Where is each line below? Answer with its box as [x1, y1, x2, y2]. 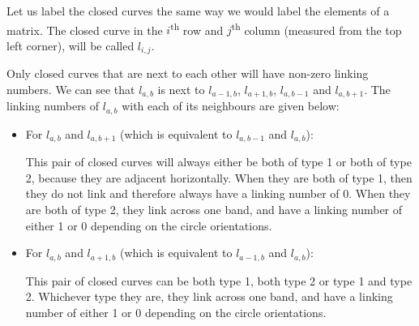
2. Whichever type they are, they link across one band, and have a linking [25, 288, 393, 305]
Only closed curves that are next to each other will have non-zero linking [6, 65, 369, 82]
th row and [170, 19, 224, 38]
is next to [157, 80, 205, 97]
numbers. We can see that [6, 80, 135, 97]
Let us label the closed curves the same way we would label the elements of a [6, 2, 390, 19]
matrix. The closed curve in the [6, 21, 163, 38]
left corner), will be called [6, 36, 135, 54]
